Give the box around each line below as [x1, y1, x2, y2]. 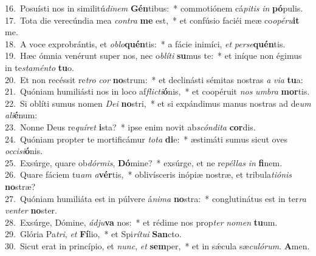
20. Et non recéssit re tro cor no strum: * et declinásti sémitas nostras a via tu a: [5, 73, 303, 86]
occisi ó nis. [5, 144, 43, 157]
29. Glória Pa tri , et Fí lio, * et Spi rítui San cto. [5, 227, 182, 240]
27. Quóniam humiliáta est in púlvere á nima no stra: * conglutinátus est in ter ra [5, 192, 306, 204]
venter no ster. [5, 204, 57, 217]
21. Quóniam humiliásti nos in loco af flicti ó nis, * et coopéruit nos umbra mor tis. [5, 85, 310, 98]
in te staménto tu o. [5, 61, 74, 73]
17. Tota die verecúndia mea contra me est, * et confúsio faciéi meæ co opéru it [5, 13, 300, 26]
